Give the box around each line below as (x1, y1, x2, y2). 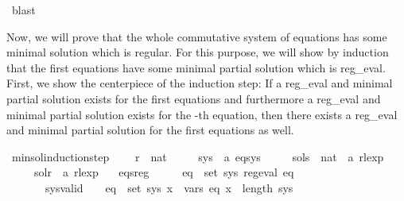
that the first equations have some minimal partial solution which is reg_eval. (6, 59, 386, 75)
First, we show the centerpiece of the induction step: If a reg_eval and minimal (6, 75, 393, 91)
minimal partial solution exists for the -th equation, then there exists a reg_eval (6, 106, 398, 122)
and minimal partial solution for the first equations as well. (6, 122, 294, 138)
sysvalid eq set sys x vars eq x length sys (45, 179, 293, 195)
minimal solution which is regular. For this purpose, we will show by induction (6, 44, 389, 60)
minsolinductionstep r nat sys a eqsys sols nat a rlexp (11, 148, 384, 164)
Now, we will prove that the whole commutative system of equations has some (6, 28, 387, 44)
